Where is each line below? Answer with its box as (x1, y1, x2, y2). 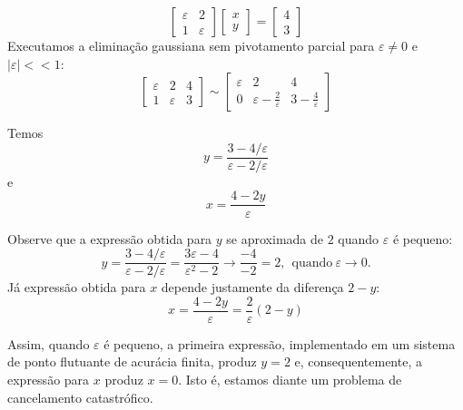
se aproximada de (226, 229, 323, 248)
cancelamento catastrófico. (7, 387, 153, 406)
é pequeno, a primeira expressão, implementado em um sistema (103, 334, 456, 353)
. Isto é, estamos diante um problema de (178, 370, 402, 388)
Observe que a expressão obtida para (7, 229, 212, 248)
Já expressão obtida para (7, 278, 146, 297)
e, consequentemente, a (294, 352, 422, 371)
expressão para (7, 370, 90, 388)
